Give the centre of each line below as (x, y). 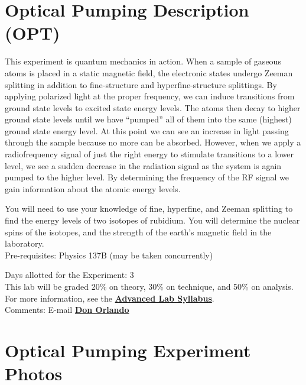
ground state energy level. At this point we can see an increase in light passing (147, 130)
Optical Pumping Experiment (128, 350)
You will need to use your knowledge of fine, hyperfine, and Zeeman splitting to (149, 208)
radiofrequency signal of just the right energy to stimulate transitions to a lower (149, 154)
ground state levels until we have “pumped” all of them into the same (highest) (148, 119)
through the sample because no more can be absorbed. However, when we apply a (153, 142)
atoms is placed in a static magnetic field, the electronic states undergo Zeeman (149, 72)
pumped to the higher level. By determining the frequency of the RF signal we (147, 177)
